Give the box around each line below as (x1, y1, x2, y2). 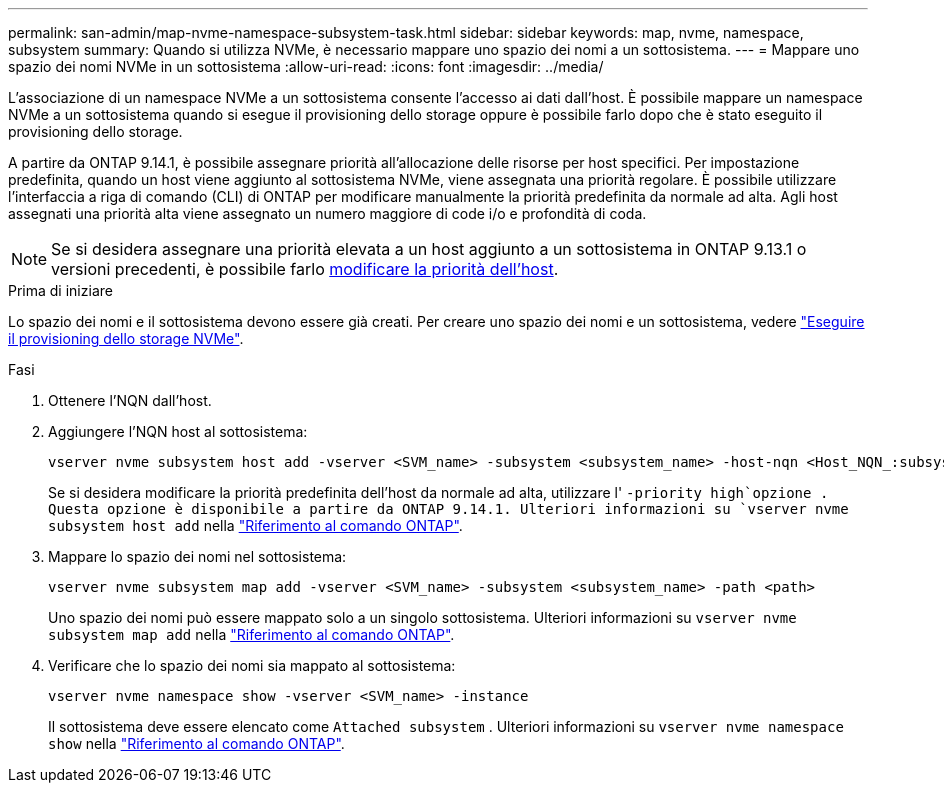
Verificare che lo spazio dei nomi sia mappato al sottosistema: (48, 657, 456, 674)
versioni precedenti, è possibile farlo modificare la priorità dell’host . (51, 259, 559, 279)
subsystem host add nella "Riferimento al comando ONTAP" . (48, 517, 463, 534)
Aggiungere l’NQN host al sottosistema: (48, 423, 308, 440)
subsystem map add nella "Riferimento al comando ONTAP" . (48, 626, 455, 643)
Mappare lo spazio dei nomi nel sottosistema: (48, 548, 347, 565)
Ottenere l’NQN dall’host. (48, 392, 212, 409)
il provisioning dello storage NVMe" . (8, 330, 244, 347)
